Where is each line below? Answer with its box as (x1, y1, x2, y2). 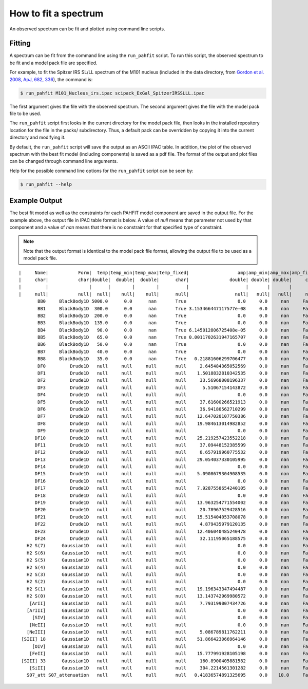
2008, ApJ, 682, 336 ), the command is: (9, 76, 93, 82)
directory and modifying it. (9, 134, 66, 141)
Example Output (9, 196, 63, 205)
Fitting (9, 39, 31, 48)
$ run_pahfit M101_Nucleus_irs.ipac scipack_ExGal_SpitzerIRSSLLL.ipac (20, 90, 205, 96)
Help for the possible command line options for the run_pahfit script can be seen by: (9, 167, 194, 174)
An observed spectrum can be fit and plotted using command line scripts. (9, 26, 165, 32)
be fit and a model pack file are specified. (9, 60, 98, 66)
